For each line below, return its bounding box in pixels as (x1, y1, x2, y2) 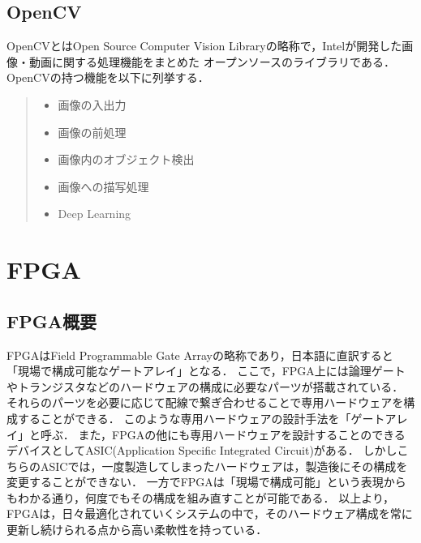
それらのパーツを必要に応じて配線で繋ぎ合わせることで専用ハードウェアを (6, 394, 404, 411)
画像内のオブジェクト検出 (58, 151, 195, 168)
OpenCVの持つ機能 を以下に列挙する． (6, 69, 209, 86)
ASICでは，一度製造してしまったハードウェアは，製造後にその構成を (40, 457, 408, 474)
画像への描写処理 (58, 177, 149, 195)
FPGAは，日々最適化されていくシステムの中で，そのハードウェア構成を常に (6, 505, 413, 522)
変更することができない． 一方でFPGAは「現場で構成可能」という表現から (6, 473, 406, 490)
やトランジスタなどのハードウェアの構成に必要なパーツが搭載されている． (6, 378, 404, 395)
